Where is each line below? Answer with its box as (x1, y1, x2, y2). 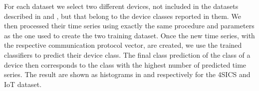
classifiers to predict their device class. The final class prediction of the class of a (4, 49, 251, 60)
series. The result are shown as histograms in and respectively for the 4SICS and (4, 69, 251, 80)
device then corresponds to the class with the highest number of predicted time (4, 59, 247, 70)
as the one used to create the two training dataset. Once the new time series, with (4, 30, 255, 40)
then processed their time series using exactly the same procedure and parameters (4, 20, 255, 31)
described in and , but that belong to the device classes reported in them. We (4, 10, 241, 21)
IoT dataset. (4, 79, 42, 89)
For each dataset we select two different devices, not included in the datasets (4, 1, 239, 11)
